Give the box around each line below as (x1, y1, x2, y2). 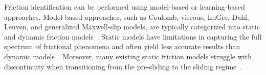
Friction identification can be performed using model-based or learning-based (4, 2, 245, 12)
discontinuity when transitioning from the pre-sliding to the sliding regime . (4, 61, 242, 71)
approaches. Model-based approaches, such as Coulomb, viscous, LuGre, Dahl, (4, 11, 249, 22)
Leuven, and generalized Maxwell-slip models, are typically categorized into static (4, 21, 260, 32)
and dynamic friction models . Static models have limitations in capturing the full (4, 31, 262, 42)
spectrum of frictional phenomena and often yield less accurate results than (4, 41, 240, 52)
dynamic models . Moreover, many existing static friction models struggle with (4, 51, 252, 61)
